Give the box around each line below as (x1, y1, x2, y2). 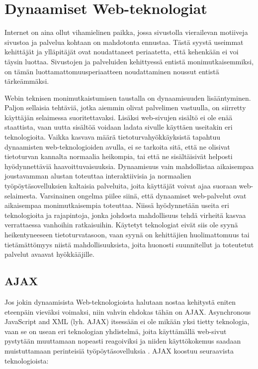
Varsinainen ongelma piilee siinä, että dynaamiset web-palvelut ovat (39, 190, 247, 200)
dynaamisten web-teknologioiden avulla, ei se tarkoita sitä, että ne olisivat (4, 141, 230, 152)
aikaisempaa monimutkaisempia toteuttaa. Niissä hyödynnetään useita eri (4, 200, 229, 210)
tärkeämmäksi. (4, 76, 49, 86)
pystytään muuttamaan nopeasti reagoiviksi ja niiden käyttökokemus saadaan (4, 336, 241, 346)
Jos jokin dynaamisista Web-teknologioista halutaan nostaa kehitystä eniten (4, 296, 236, 307)
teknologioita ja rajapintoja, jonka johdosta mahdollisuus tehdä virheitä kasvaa (4, 209, 246, 220)
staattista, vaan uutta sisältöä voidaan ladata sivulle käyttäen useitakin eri (4, 122, 233, 132)
